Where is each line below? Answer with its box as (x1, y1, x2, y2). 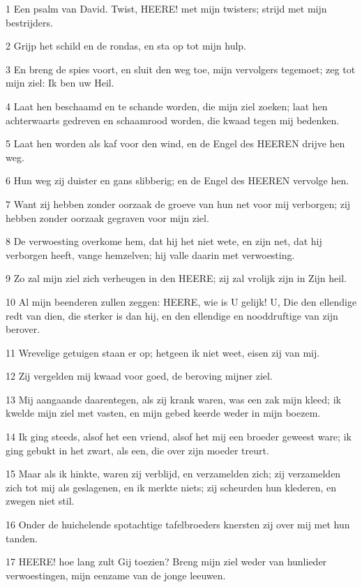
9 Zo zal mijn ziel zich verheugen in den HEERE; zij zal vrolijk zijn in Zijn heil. (6, 271, 347, 285)
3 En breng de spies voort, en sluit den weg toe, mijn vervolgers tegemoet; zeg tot (6, 61, 356, 76)
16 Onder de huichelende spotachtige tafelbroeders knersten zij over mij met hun (6, 517, 350, 532)
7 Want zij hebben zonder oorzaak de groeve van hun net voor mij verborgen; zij (6, 196, 351, 211)
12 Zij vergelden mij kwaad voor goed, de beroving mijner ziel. (6, 369, 273, 383)
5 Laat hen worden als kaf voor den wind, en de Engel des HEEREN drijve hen (6, 136, 345, 151)
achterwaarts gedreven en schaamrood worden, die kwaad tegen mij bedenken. (6, 112, 340, 127)
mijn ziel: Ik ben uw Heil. (6, 75, 114, 90)
